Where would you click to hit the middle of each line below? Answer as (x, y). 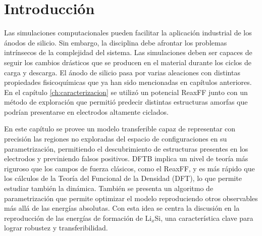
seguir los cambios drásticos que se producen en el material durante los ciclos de (128, 62)
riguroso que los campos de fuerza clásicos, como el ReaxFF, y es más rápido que (129, 168)
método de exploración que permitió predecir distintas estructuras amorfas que (126, 102)
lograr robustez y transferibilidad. (56, 228)
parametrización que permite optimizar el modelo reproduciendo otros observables (131, 198)
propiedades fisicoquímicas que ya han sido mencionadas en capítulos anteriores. (128, 82)
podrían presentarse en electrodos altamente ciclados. (86, 111)
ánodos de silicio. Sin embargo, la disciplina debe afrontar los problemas (116, 42)
